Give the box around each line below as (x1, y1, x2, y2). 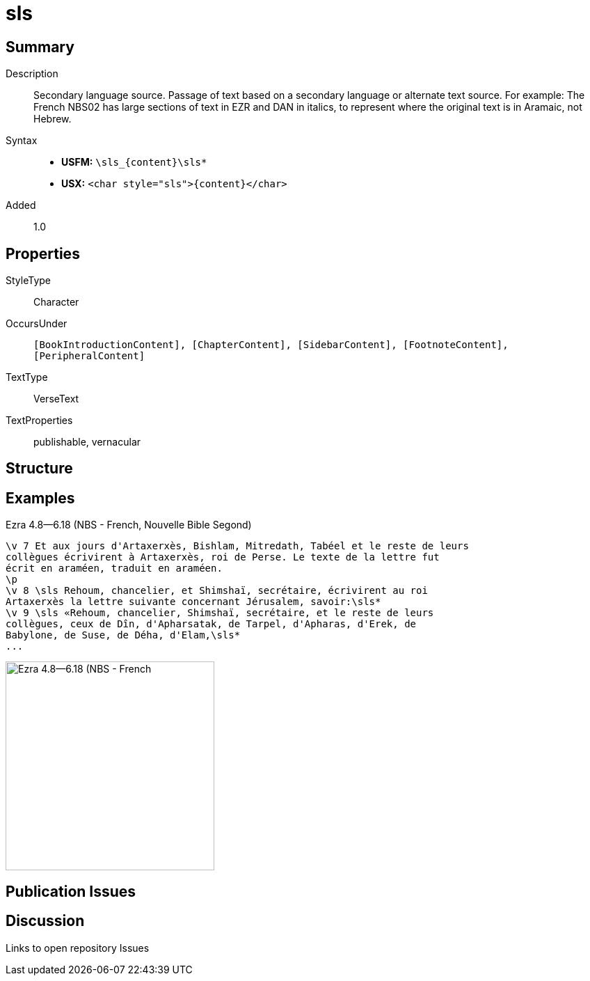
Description (6, 68, 58, 80)
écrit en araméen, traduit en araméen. (6, 563, 223, 574)
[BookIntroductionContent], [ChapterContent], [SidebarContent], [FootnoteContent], (33, 339, 509, 351)
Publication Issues (6, 882, 136, 900)
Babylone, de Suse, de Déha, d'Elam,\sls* (6, 629, 241, 641)
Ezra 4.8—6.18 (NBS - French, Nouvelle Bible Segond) (6, 519, 252, 531)
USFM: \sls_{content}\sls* (61, 156, 207, 168)
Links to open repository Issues (6, 941, 150, 954)
